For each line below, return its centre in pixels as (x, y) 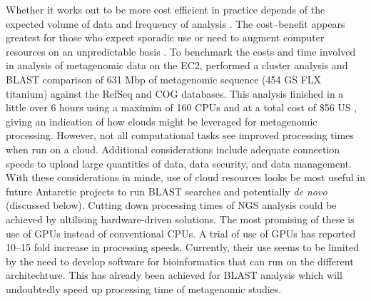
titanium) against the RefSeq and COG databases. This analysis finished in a (175, 93)
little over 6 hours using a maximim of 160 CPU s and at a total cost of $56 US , (182, 107)
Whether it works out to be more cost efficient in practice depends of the (166, 9)
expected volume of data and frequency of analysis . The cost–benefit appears (176, 23)
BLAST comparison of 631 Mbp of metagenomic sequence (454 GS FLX (164, 79)
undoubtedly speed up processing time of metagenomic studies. (144, 289)
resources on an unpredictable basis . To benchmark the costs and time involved (181, 51)
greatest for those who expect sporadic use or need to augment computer (165, 37)
